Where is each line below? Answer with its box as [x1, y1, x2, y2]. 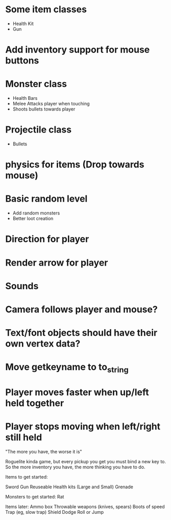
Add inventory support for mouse [5, 44, 150, 56]
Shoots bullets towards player [12, 106, 76, 112]
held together [5, 398, 64, 409]
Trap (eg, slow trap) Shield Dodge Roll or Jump [5, 509, 104, 515]
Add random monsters [12, 210, 60, 216]
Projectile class [5, 124, 72, 136]
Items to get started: [5, 473, 48, 480]
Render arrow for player [5, 257, 108, 268]
